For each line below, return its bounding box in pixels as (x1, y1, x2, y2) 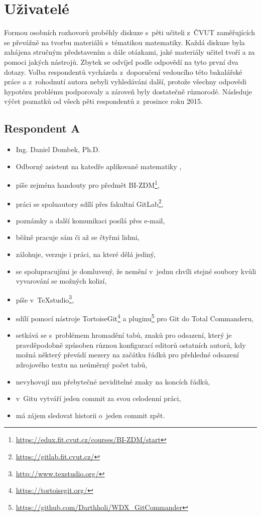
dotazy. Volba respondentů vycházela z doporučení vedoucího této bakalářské (4, 66, 242, 77)
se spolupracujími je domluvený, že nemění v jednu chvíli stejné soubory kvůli (16, 266, 256, 276)
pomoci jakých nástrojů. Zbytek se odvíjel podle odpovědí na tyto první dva (4, 56, 238, 67)
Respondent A (4, 120, 80, 136)
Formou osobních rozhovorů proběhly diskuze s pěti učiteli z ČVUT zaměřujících (4, 27, 255, 38)
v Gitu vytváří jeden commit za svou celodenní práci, (16, 393, 181, 404)
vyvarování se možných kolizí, (16, 276, 107, 286)
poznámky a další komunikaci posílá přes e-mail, (16, 215, 165, 225)
